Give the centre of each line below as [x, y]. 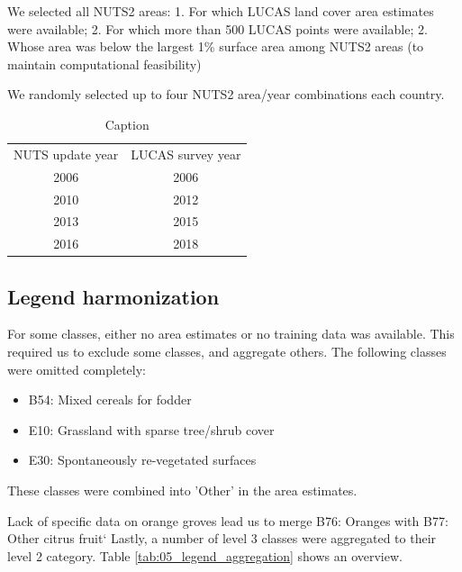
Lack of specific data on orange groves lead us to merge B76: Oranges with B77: [228, 520]
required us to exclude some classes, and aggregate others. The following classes [227, 352]
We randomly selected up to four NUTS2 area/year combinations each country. [226, 94]
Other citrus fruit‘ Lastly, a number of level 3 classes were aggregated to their [222, 538]
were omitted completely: [77, 369]
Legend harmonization [113, 296]
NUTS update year [66, 154]
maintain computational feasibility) [104, 64]
